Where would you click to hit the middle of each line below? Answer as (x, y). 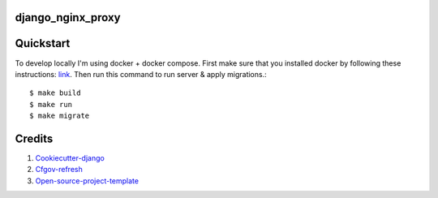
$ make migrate (60, 116)
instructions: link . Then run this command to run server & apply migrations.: (141, 74)
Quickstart (43, 43)
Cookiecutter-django (70, 158)
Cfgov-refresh (59, 170)
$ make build (55, 93)
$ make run (51, 104)
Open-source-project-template (87, 181)
